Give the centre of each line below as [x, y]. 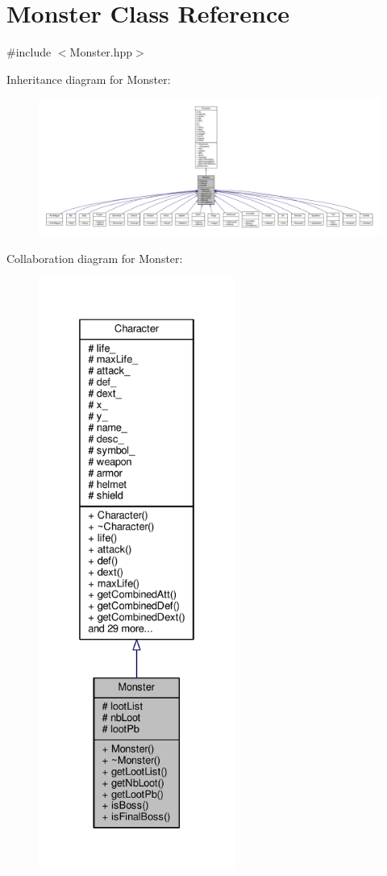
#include [29, 52]
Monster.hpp [101, 52]
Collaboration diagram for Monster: [95, 258]
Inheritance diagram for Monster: [89, 79]
